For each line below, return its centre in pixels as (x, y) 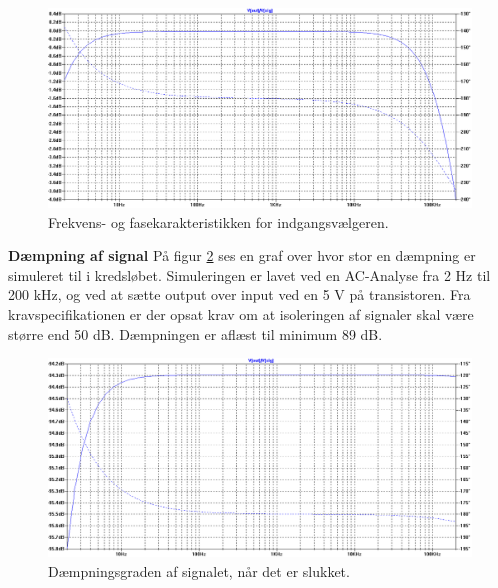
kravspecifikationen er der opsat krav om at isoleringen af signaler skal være (241, 313)
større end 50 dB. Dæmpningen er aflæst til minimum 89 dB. (195, 333)
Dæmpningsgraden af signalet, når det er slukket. (199, 570)
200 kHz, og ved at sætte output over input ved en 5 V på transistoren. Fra (239, 294)
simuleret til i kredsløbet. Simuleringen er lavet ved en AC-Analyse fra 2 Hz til (249, 274)
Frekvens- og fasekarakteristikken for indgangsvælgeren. (218, 221)
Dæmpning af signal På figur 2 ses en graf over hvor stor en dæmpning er (242, 255)
